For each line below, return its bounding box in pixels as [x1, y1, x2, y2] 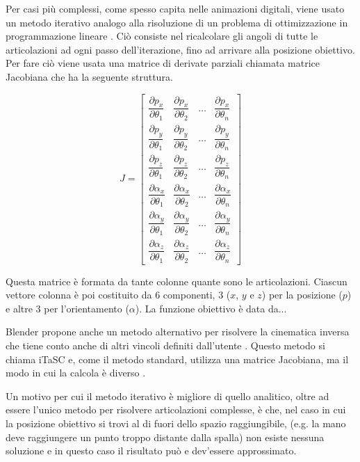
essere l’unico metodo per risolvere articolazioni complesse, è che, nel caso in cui [6, 402, 346, 417]
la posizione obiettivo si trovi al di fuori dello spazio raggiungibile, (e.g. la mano [6, 415, 346, 430]
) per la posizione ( [261, 287, 343, 302]
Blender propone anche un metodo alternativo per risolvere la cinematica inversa [6, 324, 350, 339]
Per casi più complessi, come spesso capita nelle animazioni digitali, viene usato [6, 1, 345, 15]
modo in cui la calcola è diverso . [6, 365, 146, 380]
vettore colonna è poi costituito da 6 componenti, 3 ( [6, 287, 231, 302]
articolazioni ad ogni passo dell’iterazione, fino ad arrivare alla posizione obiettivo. [6, 42, 355, 56]
